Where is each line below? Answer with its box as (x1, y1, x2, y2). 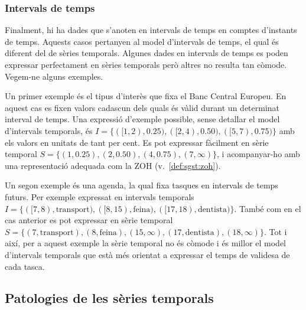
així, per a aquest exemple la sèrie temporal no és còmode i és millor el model (5, 237, 286, 249)
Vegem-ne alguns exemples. (5, 70, 103, 82)
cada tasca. (5, 260, 45, 272)
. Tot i (263, 225, 287, 237)
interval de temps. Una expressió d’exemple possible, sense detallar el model (5, 113, 280, 125)
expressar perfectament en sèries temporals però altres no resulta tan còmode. (5, 58, 287, 70)
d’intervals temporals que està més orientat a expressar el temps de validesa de (5, 248, 290, 260)
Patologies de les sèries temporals (5, 289, 214, 307)
